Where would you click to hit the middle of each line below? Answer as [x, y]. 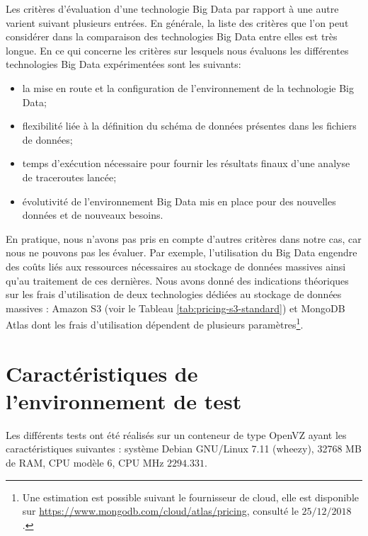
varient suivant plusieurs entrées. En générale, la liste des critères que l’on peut [177, 22]
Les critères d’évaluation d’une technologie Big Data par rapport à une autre [172, 8]
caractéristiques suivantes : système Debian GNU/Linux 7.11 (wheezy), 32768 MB [184, 449]
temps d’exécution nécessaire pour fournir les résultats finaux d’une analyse [186, 163]
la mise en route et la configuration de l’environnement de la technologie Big [188, 87]
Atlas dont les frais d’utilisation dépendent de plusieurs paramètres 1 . [155, 323]
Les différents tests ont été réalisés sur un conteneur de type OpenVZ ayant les [176, 434]
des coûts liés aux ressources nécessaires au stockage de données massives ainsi [176, 266]
